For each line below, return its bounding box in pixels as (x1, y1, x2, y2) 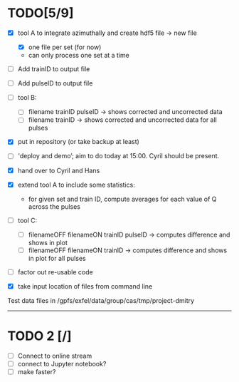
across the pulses (28, 202, 80, 211)
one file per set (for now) (28, 43, 102, 51)
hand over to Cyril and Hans (17, 166, 100, 175)
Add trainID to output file (17, 65, 90, 73)
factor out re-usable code (17, 267, 94, 276)
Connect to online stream (17, 351, 92, 360)
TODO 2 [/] (7, 328, 73, 344)
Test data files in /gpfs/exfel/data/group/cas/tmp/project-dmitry (7, 296, 194, 304)
